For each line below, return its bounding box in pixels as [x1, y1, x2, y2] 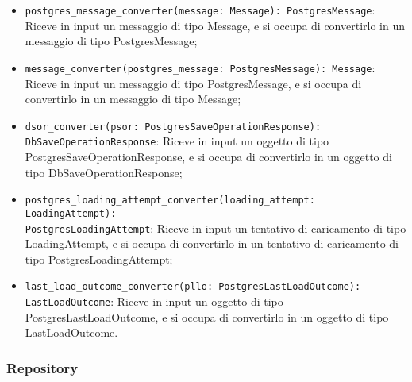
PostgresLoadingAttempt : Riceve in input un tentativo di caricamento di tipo [25, 219, 406, 236]
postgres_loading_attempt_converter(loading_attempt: [25, 195, 315, 206]
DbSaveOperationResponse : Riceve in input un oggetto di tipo [25, 133, 329, 149]
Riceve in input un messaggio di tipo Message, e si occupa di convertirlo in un [25, 17, 405, 33]
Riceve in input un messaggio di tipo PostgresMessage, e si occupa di [25, 75, 362, 91]
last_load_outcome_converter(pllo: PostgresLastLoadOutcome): [25, 281, 361, 293]
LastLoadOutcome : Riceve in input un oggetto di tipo [25, 293, 283, 309]
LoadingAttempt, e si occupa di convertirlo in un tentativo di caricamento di [25, 235, 399, 252]
